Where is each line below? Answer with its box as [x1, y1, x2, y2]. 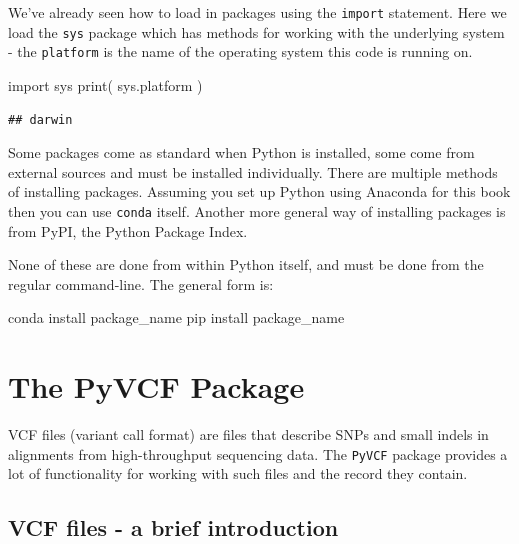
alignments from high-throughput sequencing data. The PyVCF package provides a [8, 443, 508, 464]
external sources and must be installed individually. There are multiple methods [8, 161, 498, 182]
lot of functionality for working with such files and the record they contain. [8, 463, 468, 484]
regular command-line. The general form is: [8, 273, 274, 294]
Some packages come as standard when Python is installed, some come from [8, 142, 475, 163]
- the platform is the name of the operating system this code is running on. [8, 41, 473, 62]
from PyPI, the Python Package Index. [8, 220, 248, 241]
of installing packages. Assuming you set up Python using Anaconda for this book [8, 181, 511, 202]
